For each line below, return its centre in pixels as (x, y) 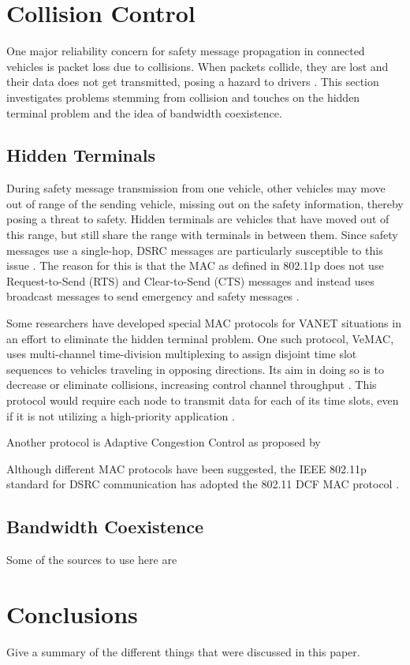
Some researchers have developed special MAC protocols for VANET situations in (204, 323)
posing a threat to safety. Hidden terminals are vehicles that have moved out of (198, 219)
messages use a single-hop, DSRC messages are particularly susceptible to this (195, 250)
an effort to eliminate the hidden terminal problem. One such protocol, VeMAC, (200, 338)
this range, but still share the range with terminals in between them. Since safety (202, 235)
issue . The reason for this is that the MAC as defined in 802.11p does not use (195, 265)
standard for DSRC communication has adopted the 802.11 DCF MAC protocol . (203, 484)
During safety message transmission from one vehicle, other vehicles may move (196, 188)
